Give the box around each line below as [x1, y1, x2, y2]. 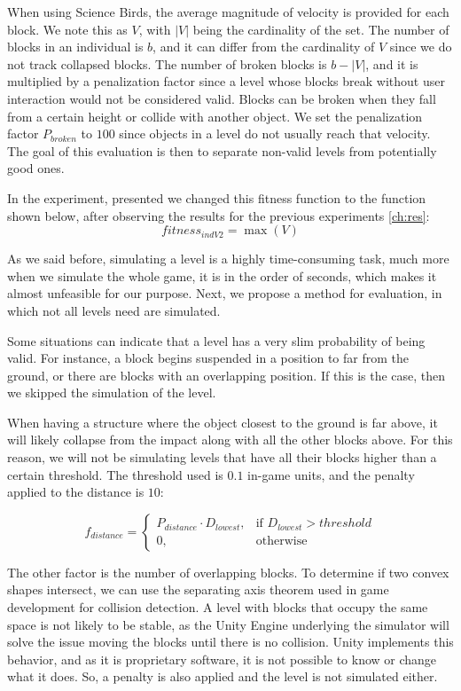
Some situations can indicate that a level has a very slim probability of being [7, 331, 426, 349]
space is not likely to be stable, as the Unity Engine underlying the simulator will [7, 615, 449, 633]
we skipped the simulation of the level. [7, 383, 216, 402]
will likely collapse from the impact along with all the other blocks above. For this [7, 430, 453, 449]
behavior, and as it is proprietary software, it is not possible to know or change [7, 649, 437, 668]
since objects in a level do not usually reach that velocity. [119, 124, 431, 143]
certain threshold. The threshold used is [7, 465, 223, 483]
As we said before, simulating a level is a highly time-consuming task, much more [7, 249, 449, 268]
